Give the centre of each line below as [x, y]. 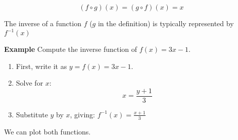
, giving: [82, 114]
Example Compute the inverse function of [71, 49]
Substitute [32, 114]
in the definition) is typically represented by [166, 23]
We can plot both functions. [47, 131]
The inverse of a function [43, 23]
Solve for [30, 83]
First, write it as [41, 66]
